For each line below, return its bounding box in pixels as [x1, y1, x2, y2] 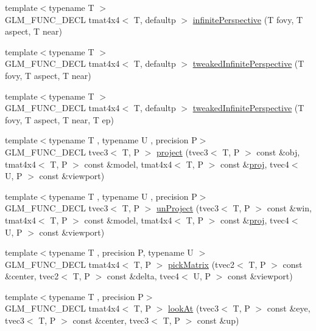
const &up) [197, 314, 239, 327]
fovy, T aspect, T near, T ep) [5, 113, 114, 126]
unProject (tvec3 [156, 202, 219, 214]
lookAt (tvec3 [168, 302, 219, 315]
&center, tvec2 [5, 270, 59, 282]
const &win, [267, 202, 312, 214]
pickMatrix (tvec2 [168, 258, 234, 270]
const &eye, [267, 302, 311, 315]
